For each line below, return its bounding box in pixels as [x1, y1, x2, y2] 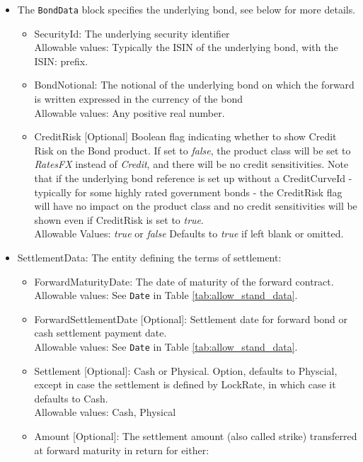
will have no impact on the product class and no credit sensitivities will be [34, 198, 357, 213]
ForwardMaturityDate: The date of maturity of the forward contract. [34, 274, 334, 288]
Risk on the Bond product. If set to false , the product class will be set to [34, 142, 351, 157]
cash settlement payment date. [34, 325, 167, 340]
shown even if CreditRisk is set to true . [34, 212, 204, 227]
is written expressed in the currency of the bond [34, 91, 243, 106]
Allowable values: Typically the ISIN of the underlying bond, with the [34, 40, 338, 55]
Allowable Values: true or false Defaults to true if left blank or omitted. [34, 226, 344, 241]
